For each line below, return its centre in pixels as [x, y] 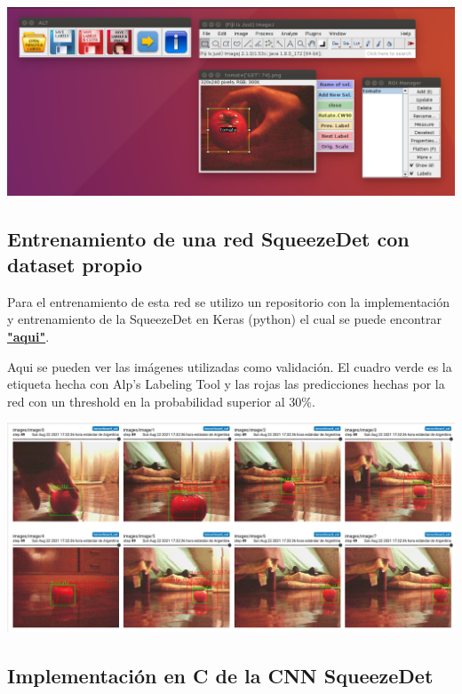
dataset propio [75, 265]
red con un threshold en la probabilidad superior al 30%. [161, 401]
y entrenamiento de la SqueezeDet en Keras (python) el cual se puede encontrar [224, 319]
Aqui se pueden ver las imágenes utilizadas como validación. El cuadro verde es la [230, 366]
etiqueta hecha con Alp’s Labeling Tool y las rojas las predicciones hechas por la [226, 384]
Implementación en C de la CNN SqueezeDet [220, 675]
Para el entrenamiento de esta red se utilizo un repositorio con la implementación [228, 301]
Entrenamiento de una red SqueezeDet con [208, 238]
